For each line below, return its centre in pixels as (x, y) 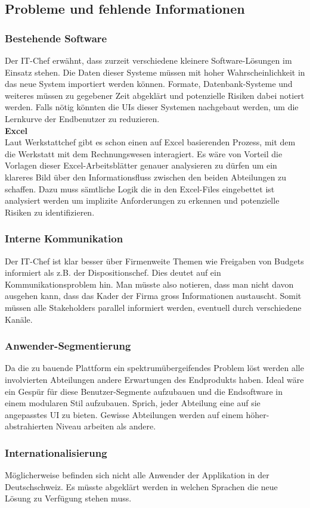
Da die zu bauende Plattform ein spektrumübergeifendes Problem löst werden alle (154, 368)
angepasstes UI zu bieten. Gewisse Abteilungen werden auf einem (124, 414)
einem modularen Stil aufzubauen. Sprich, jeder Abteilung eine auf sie (133, 403)
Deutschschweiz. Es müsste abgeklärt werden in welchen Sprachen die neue (141, 486)
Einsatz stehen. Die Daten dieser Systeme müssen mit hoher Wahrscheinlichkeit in (155, 72)
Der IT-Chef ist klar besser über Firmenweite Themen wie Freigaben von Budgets (154, 261)
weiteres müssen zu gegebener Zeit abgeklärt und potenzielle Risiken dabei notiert (155, 95)
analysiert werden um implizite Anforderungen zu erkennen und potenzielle (142, 200)
